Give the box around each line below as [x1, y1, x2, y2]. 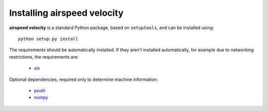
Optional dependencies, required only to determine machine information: [9, 76, 158, 82]
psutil [34, 87, 46, 93]
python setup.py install [18, 36, 78, 41]
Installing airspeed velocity [9, 7, 124, 18]
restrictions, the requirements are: [9, 54, 79, 60]
